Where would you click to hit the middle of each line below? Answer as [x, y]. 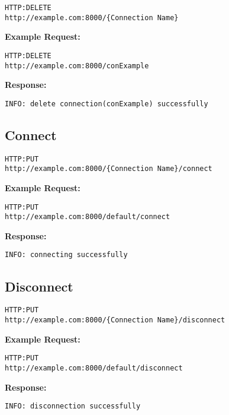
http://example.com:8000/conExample [77, 66]
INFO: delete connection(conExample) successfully [107, 104]
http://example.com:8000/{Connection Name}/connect [109, 169]
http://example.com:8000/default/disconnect [94, 368]
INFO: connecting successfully [66, 255]
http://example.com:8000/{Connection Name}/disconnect [115, 320]
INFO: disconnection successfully [73, 406]
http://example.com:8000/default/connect [88, 217]
